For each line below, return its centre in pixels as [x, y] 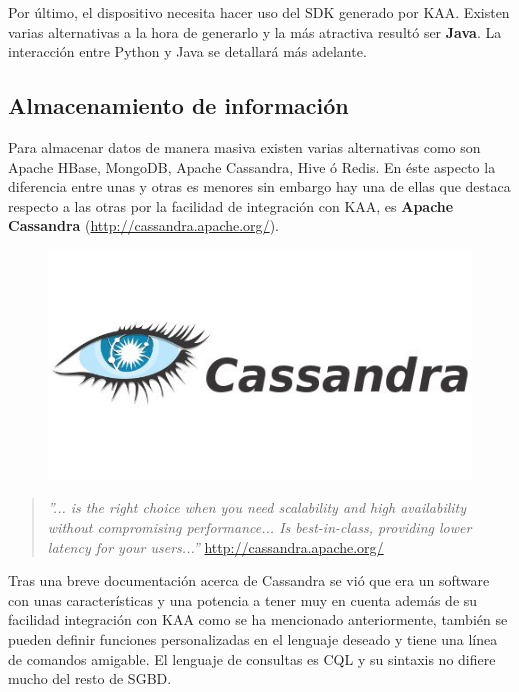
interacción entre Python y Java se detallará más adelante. [187, 51]
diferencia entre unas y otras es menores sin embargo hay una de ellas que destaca [259, 186]
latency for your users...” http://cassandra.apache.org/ [215, 546]
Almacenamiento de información [178, 105]
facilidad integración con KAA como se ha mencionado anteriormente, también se [258, 619]
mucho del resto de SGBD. [90, 678]
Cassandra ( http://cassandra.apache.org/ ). [143, 225]
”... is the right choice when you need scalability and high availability [257, 507]
